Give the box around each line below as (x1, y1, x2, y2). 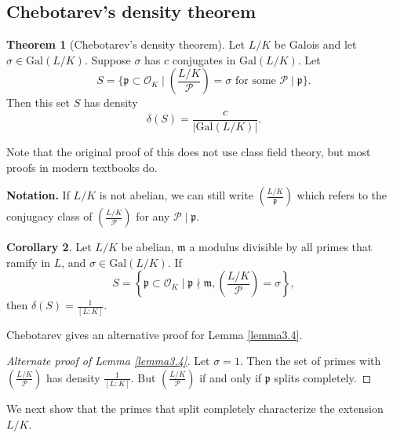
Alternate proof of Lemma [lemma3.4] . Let (6, 352, 210, 369)
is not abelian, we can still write (99, 187, 253, 203)
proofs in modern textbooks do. (6, 159, 158, 175)
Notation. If (6, 187, 70, 203)
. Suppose (84, 51, 131, 68)
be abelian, (121, 239, 174, 255)
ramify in (6, 254, 51, 270)
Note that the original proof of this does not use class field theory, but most (6, 144, 371, 160)
